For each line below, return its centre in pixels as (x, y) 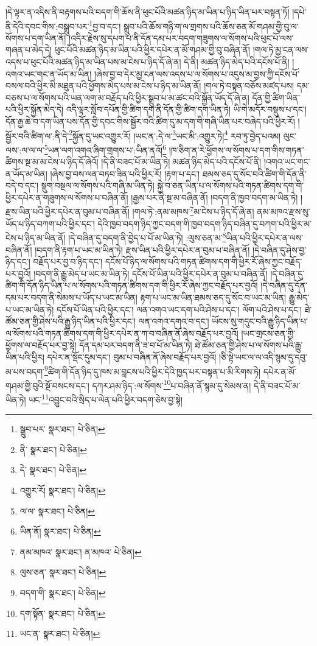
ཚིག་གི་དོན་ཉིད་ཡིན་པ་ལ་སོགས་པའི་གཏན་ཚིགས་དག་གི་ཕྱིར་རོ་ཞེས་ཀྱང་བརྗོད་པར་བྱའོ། (132, 285)
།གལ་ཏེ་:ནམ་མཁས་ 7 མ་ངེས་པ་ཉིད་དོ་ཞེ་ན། (193, 211)
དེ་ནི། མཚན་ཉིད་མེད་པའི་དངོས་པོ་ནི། (237, 62)
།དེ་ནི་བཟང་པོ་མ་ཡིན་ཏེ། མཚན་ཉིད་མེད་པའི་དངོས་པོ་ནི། (181, 162)
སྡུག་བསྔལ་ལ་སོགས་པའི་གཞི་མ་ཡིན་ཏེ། (98, 185)
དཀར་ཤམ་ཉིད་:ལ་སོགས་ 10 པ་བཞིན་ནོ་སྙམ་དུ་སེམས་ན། (172, 384)
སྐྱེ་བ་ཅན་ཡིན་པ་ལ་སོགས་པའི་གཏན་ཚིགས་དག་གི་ (231, 185)
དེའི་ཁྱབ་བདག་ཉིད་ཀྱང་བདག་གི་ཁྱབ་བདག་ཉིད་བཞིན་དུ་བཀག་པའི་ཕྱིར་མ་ (205, 223)
